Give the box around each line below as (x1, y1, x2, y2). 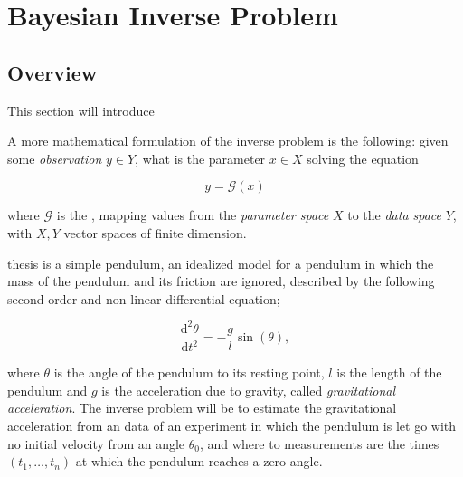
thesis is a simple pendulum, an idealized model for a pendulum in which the (7, 253, 434, 272)
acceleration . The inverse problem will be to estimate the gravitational (7, 398, 397, 417)
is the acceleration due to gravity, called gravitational (101, 380, 396, 399)
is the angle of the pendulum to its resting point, (53, 363, 325, 382)
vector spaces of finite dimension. (63, 223, 247, 242)
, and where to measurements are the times (199, 434, 439, 453)
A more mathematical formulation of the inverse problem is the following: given (7, 131, 449, 150)
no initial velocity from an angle (7, 434, 185, 453)
